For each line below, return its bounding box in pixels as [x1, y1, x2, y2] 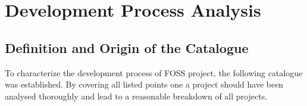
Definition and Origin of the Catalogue [5, 38, 249, 57]
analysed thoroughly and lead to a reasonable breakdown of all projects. [5, 89, 268, 102]
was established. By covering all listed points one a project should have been [5, 78, 284, 91]
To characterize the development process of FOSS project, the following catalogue [5, 66, 303, 79]
